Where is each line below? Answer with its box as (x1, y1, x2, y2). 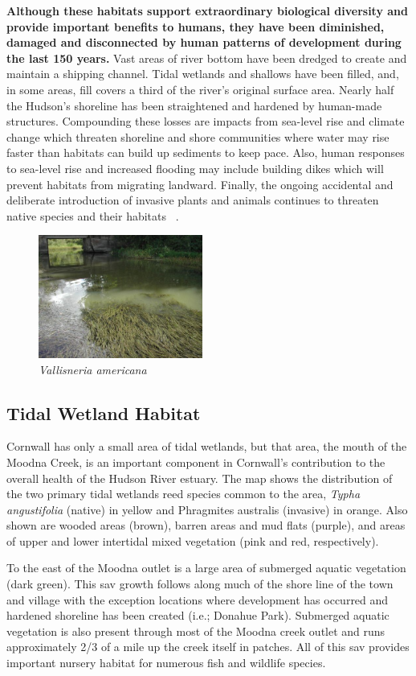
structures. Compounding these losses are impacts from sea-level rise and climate (6, 113, 405, 130)
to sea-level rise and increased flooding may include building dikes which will (6, 159, 384, 176)
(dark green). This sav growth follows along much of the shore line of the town (6, 575, 394, 592)
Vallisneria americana (39, 361, 147, 377)
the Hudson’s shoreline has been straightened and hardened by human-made (6, 97, 382, 113)
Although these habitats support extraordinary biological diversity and (6, 2, 409, 19)
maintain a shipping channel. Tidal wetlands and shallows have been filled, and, (6, 65, 399, 82)
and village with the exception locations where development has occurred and (6, 591, 389, 608)
